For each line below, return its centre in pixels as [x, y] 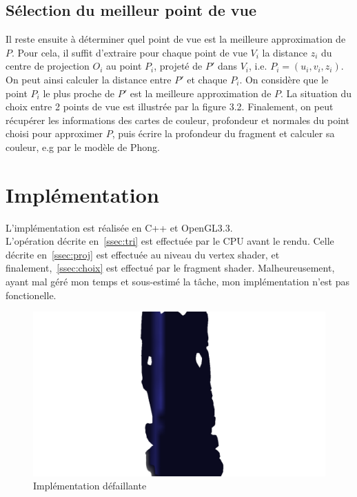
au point [124, 66]
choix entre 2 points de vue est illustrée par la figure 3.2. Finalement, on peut [170, 106]
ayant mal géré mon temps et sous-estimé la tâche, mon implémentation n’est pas [177, 282]
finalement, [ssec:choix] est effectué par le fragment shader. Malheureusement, [170, 268]
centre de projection [48, 66]
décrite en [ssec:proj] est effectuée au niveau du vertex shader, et [143, 254]
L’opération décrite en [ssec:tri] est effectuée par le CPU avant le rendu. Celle [170, 241]
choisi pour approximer [54, 133]
